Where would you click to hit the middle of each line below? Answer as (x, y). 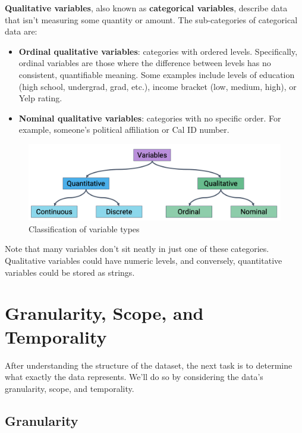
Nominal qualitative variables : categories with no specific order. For (150, 118)
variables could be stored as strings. (70, 272)
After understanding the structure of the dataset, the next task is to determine (149, 365)
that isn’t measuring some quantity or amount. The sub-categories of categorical (151, 19)
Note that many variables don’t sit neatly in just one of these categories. (137, 249)
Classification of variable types (84, 228)
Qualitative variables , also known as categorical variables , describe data (146, 8)
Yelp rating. (40, 98)
